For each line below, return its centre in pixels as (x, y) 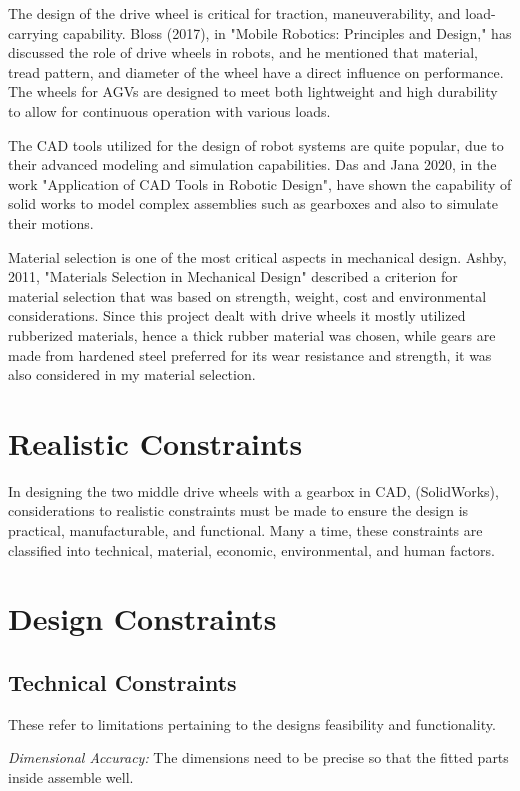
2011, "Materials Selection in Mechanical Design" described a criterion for (233, 276)
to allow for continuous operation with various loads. (169, 110)
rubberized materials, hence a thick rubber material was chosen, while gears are (252, 334)
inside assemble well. (71, 776)
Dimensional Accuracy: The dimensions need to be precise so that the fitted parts (258, 757)
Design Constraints (142, 618)
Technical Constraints (122, 681)
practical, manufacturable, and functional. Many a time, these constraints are (245, 530)
